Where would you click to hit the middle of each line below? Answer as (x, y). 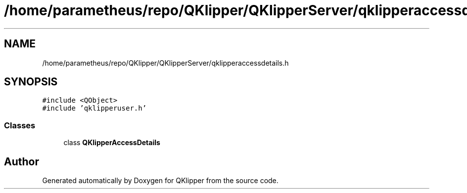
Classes (20, 125)
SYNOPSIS (31, 82)
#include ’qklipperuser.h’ (94, 108)
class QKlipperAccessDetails (112, 143)
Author (22, 161)
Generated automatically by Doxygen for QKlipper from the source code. (160, 181)
